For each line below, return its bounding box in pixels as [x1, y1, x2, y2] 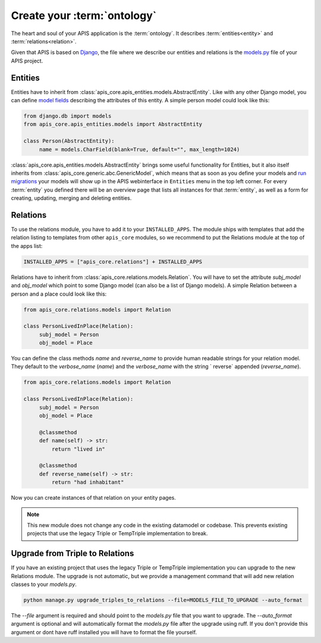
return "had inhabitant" [51, 479, 124, 486]
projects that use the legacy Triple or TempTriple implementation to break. [27, 530, 208, 537]
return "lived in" [51, 446, 105, 452]
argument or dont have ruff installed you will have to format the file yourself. [11, 628, 197, 636]
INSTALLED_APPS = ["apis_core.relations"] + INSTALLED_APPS [23, 258, 203, 265]
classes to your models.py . [11, 581, 77, 588]
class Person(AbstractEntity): [23, 137, 115, 145]
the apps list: [11, 242, 43, 249]
